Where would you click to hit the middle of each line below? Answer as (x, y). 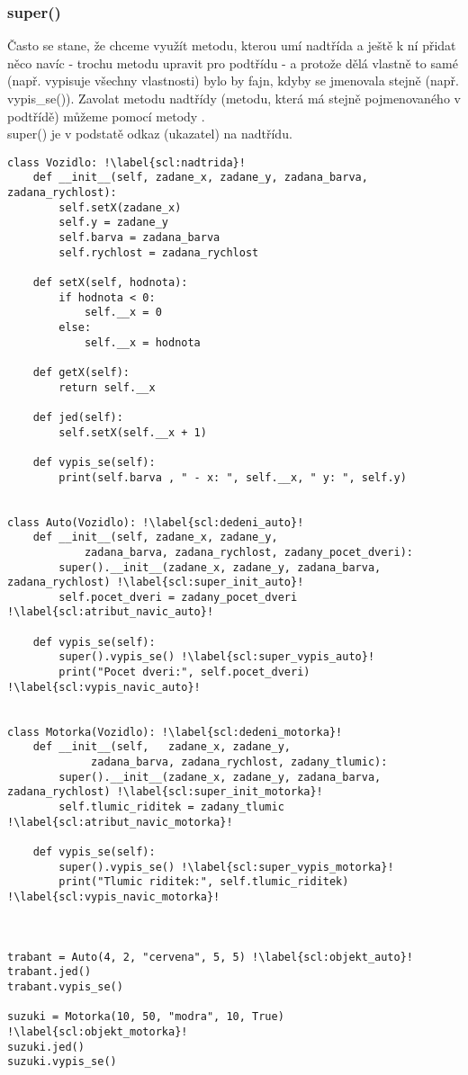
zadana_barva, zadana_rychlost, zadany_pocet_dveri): (249, 552)
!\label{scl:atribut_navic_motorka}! (120, 822)
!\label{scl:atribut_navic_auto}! (111, 612)
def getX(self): (81, 372)
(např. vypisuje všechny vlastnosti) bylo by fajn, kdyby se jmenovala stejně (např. (233, 81)
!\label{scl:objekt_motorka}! (98, 1031)
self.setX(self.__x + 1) (133, 432)
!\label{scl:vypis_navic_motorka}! (114, 896)
